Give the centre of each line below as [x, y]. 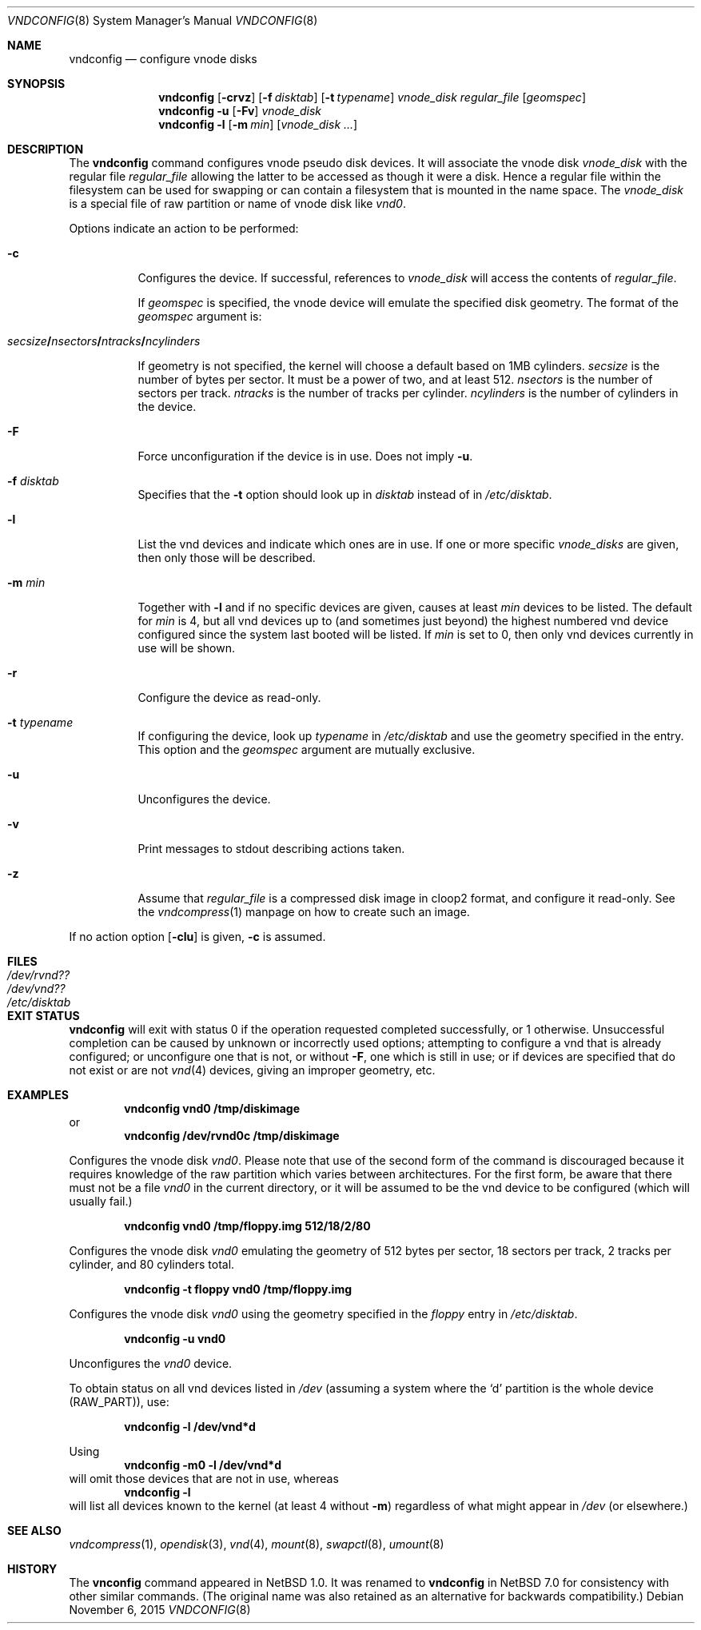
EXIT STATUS [44, 1016]
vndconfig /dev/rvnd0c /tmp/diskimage [232, 1136]
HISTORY [32, 1569]
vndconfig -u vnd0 [175, 1339]
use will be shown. [186, 648]
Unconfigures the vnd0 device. [151, 1363]
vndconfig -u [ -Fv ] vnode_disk [240, 111]
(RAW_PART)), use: [119, 1402]
